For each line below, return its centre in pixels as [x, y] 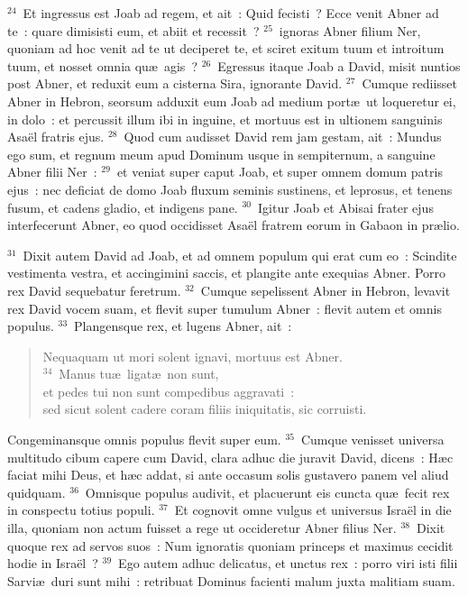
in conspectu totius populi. [81, 510]
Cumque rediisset [409, 83]
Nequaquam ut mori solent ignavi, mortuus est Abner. [193, 356]
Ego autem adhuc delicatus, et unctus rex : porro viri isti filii [288, 563]
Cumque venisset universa [372, 440]
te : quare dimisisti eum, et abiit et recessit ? [133, 30]
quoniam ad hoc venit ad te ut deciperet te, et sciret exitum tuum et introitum [226, 48]
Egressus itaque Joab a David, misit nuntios [339, 65]
